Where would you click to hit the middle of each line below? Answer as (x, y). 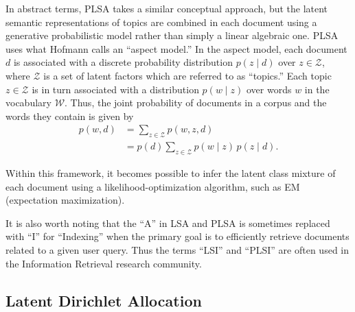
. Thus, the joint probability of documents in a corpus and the (196, 103)
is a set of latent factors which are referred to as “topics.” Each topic (187, 75)
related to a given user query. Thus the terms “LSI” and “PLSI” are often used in (177, 249)
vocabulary (28, 103)
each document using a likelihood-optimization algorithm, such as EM (153, 186)
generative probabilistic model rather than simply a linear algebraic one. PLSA (172, 35)
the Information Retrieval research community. (104, 263)
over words (269, 89)
